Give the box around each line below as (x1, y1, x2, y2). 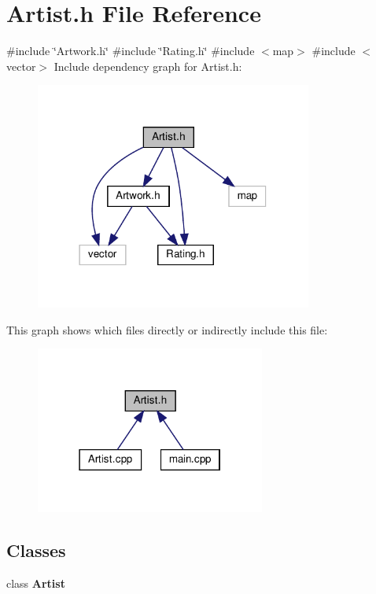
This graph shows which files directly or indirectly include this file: (6, 321, 328, 338)
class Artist (6, 574, 65, 591)
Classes (6, 537, 66, 562)
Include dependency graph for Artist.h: (53, 57, 242, 74)
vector (6, 57, 36, 74)
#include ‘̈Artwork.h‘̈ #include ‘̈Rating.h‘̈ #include (6, 42, 255, 59)
